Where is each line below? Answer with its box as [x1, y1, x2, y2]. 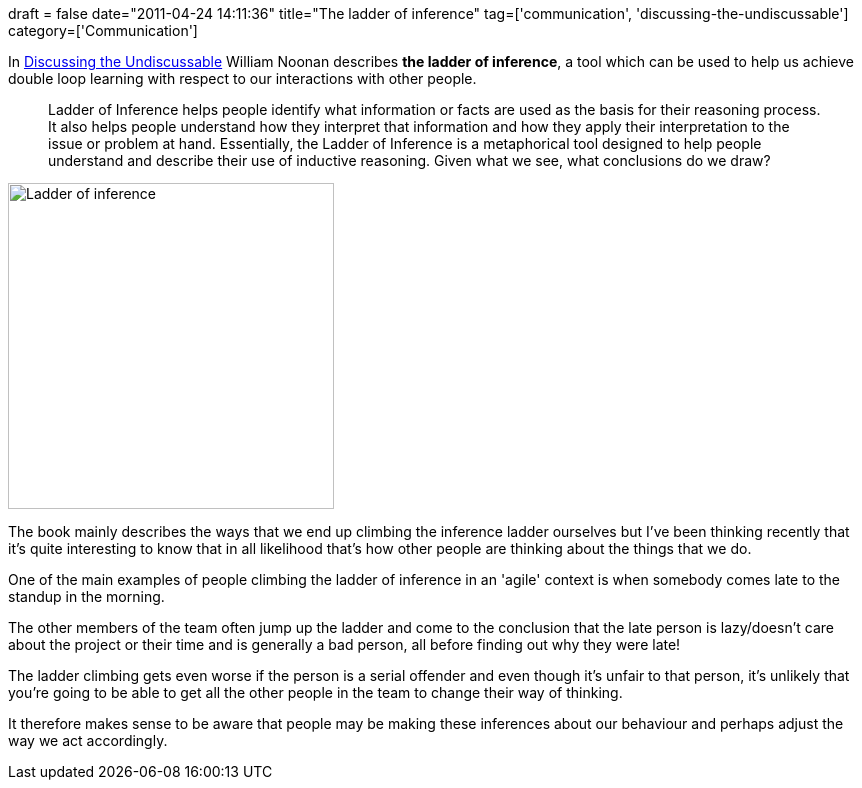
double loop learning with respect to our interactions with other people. [8, 70, 477, 87]
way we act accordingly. [8, 732, 168, 749]
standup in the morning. [8, 588, 165, 605]
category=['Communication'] [8, 22, 198, 39]
